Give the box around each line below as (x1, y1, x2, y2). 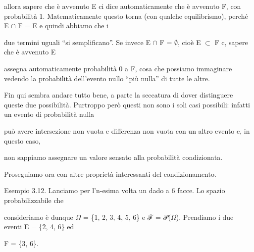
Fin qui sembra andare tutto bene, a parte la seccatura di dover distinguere (4, 90, 233, 100)
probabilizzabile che (4, 195, 64, 205)
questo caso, (4, 135, 41, 146)
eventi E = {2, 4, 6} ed (4, 221, 74, 232)
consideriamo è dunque (4, 211, 73, 222)
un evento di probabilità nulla (4, 109, 95, 119)
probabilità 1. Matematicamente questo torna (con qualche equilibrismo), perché (4, 10, 248, 21)
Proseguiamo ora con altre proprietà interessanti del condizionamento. (4, 168, 216, 179)
